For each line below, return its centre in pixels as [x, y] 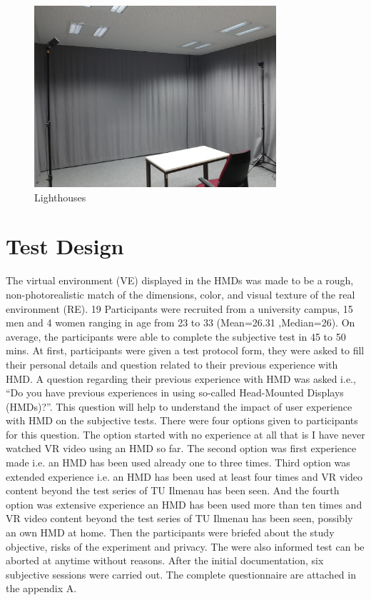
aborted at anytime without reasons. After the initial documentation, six [165, 560]
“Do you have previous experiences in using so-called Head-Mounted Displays [175, 392]
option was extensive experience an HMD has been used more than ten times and [184, 504]
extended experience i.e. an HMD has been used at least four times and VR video [184, 476]
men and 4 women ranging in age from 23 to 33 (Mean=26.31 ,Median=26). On [181, 322]
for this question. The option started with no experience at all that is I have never [185, 434]
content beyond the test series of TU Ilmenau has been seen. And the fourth [173, 490]
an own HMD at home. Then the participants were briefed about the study [170, 532]
